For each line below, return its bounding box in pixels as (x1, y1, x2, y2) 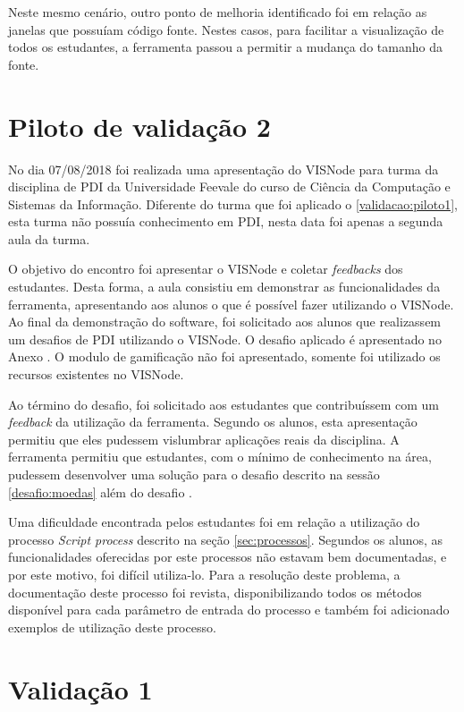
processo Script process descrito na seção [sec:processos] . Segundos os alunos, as (8, 530, 443, 548)
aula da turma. (8, 229, 90, 248)
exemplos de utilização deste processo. (8, 617, 216, 636)
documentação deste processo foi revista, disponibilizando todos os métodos (8, 582, 422, 601)
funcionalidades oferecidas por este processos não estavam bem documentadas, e (8, 547, 447, 566)
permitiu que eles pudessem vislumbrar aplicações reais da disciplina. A (8, 429, 400, 448)
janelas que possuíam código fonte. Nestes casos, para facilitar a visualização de (8, 20, 444, 38)
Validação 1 (8, 670, 153, 707)
